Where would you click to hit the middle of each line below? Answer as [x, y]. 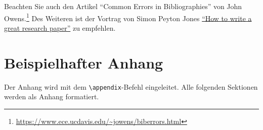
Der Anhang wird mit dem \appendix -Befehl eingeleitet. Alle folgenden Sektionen [131, 86]
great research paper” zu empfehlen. [60, 27]
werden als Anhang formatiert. [52, 96]
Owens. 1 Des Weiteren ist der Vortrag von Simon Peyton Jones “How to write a [128, 17]
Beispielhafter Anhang [84, 62]
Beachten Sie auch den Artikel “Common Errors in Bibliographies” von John [123, 6]
